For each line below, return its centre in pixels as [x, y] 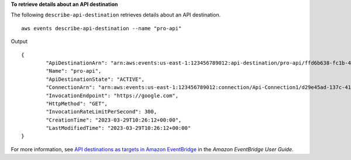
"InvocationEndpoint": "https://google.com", [112, 95]
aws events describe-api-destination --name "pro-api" [101, 28]
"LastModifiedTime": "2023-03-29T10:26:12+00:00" [118, 128]
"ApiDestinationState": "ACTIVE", [95, 79]
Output [19, 41]
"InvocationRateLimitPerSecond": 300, [101, 112]
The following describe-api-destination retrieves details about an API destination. [116, 15]
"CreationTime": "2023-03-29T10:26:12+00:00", [114, 120]
